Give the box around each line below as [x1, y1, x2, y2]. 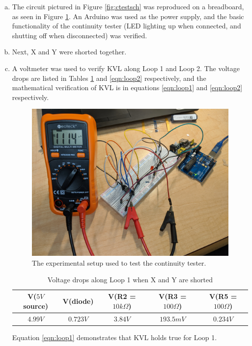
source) [23, 300, 49, 311]
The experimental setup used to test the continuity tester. [31, 258, 206, 268]
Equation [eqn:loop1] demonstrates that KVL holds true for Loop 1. [12, 332, 217, 342]
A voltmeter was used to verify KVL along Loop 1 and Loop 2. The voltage [12, 63, 240, 73]
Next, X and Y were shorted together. [12, 47, 127, 57]
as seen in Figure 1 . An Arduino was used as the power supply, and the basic [12, 11, 244, 21]
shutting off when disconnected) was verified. [12, 30, 147, 40]
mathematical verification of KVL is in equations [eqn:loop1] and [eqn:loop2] [12, 82, 243, 93]
